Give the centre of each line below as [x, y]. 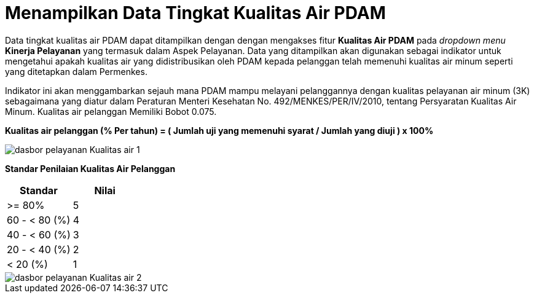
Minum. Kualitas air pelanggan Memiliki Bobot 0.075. [111, 111]
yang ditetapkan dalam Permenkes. [76, 71]
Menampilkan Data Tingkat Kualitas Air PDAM [195, 13]
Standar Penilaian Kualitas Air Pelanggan [90, 168]
